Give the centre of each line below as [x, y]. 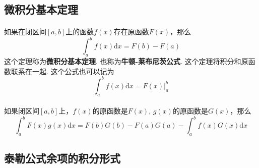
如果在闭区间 [25, 32]
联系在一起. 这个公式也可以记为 [62, 71]
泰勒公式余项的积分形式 [62, 158]
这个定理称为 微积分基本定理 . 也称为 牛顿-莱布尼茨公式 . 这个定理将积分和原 [126, 61]
